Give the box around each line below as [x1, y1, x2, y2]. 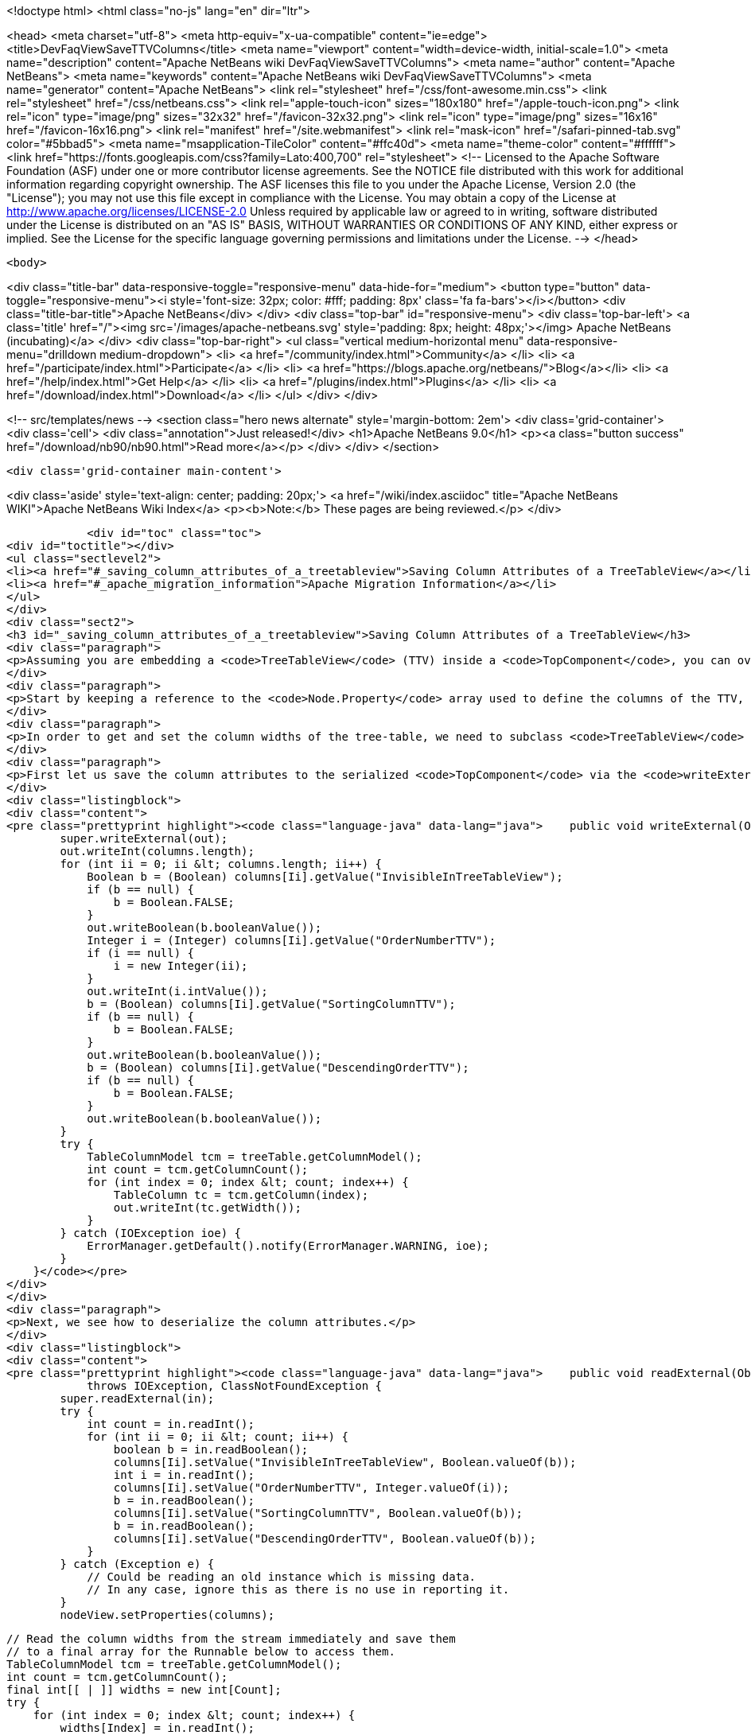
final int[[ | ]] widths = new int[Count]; [6, 1683, 282, 1696]
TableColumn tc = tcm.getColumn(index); [113, 1188, 369, 1201]
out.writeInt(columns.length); [60, 845, 255, 858]
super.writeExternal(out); [60, 832, 228, 845]
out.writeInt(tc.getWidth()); [113, 1201, 302, 1214]
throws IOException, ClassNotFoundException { [87, 1379, 383, 1392]
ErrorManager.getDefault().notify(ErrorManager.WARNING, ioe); [87, 1239, 489, 1252]
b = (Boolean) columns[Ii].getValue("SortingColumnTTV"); [87, 998, 456, 1010]
